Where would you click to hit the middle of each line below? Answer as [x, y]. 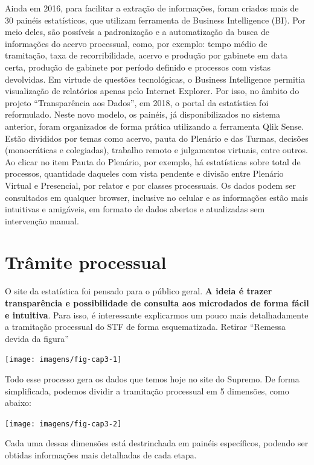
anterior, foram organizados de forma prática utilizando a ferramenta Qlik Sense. [155, 126]
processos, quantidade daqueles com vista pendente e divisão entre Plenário [144, 173]
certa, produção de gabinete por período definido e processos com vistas [138, 67]
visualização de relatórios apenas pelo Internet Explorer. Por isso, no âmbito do [152, 91]
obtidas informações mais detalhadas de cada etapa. [101, 455]
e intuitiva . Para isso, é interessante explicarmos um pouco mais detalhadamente [157, 315]
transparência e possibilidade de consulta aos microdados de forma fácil [157, 303]
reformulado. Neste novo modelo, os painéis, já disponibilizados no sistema [143, 114]
